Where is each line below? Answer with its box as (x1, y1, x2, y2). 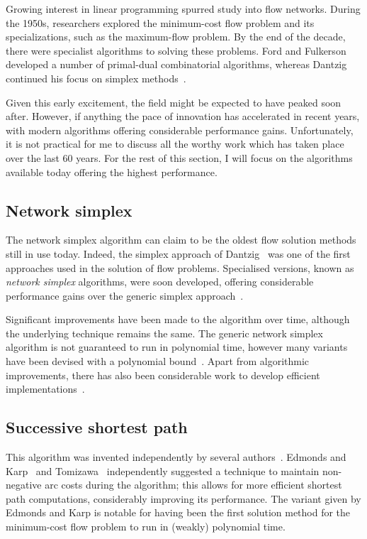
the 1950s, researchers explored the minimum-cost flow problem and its (6, 15, 315, 30)
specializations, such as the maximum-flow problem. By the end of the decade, (6, 29, 346, 44)
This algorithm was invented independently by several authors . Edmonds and (6, 450, 346, 464)
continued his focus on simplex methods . (6, 70, 186, 85)
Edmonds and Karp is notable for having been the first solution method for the (6, 505, 351, 520)
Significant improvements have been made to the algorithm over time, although (6, 312, 350, 327)
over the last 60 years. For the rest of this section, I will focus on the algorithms (6, 150, 353, 165)
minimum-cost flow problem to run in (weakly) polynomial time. (6, 519, 286, 534)
